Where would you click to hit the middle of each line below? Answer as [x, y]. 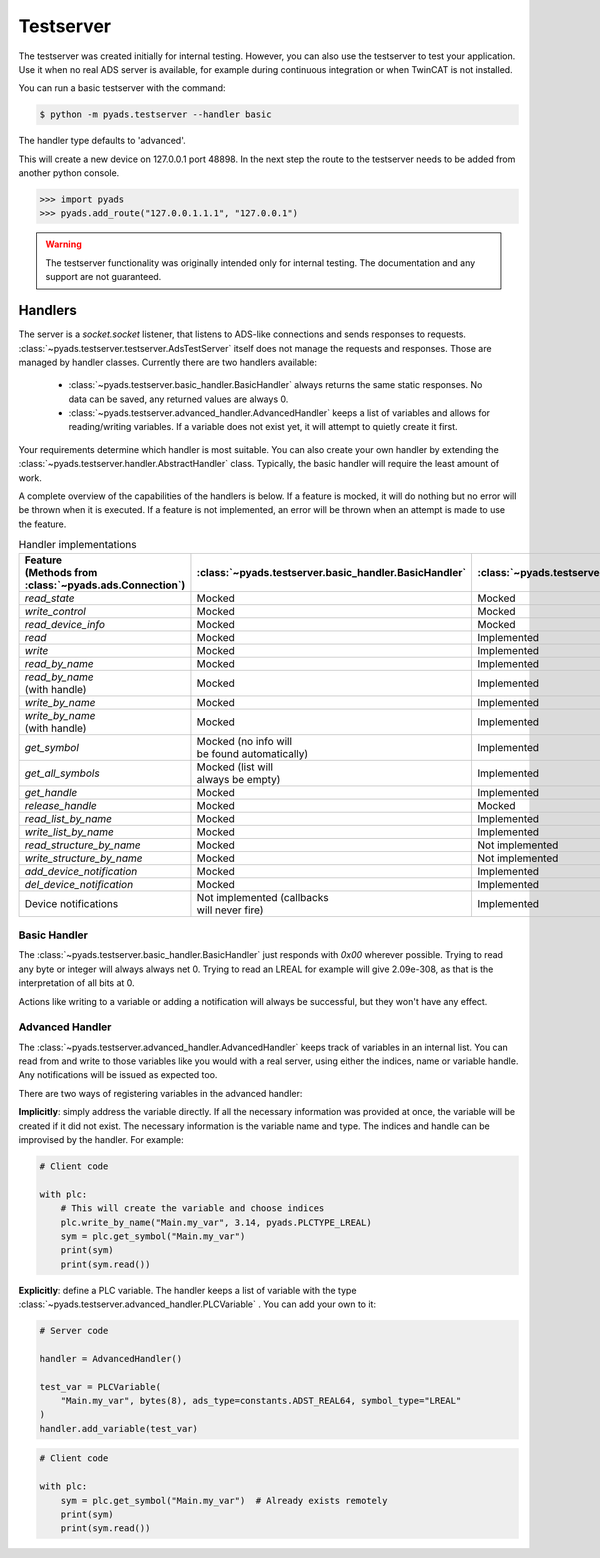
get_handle [51, 792]
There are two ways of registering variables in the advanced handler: [160, 1093]
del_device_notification [79, 884]
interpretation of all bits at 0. [76, 983]
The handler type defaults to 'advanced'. [102, 141]
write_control [55, 611]
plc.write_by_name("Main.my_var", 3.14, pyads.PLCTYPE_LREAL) [216, 1222]
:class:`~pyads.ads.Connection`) [105, 585]
